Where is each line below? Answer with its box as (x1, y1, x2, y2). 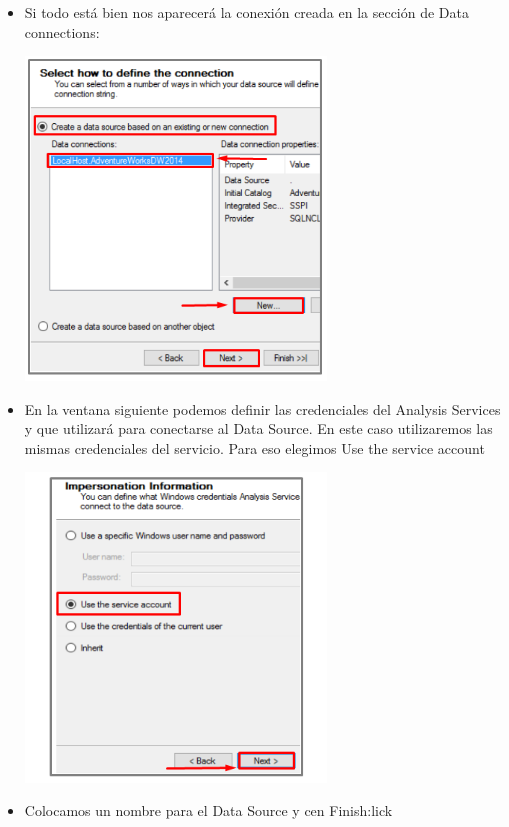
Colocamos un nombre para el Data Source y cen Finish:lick (24, 800, 393, 821)
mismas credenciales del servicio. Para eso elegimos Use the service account (24, 437, 485, 458)
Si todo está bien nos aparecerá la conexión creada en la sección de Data (24, 2, 470, 22)
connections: (24, 21, 100, 42)
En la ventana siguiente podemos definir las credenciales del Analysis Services (24, 398, 501, 419)
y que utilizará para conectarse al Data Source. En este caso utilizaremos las (24, 418, 493, 439)
